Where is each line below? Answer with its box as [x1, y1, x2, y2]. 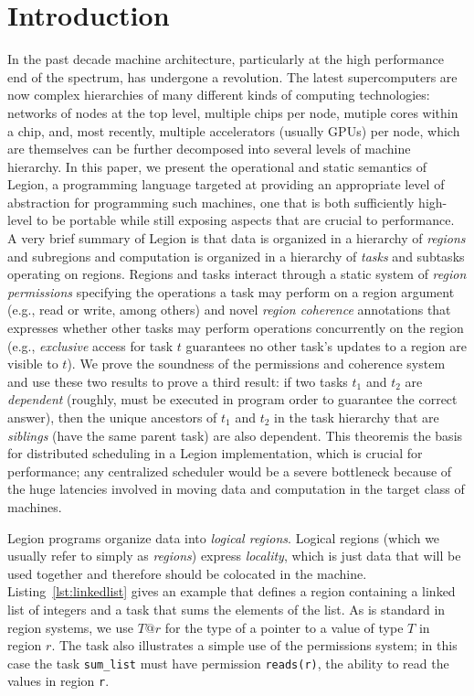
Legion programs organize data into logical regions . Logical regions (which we [7, 528, 440, 547]
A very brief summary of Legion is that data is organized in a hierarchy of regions [7, 229, 466, 248]
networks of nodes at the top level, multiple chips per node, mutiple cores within [7, 102, 458, 122]
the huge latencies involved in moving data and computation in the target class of [7, 479, 465, 498]
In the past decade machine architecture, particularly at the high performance [7, 49, 444, 69]
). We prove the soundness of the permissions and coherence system [67, 354, 446, 373]
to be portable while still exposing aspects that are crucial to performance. [36, 210, 455, 230]
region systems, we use [7, 617, 133, 637]
